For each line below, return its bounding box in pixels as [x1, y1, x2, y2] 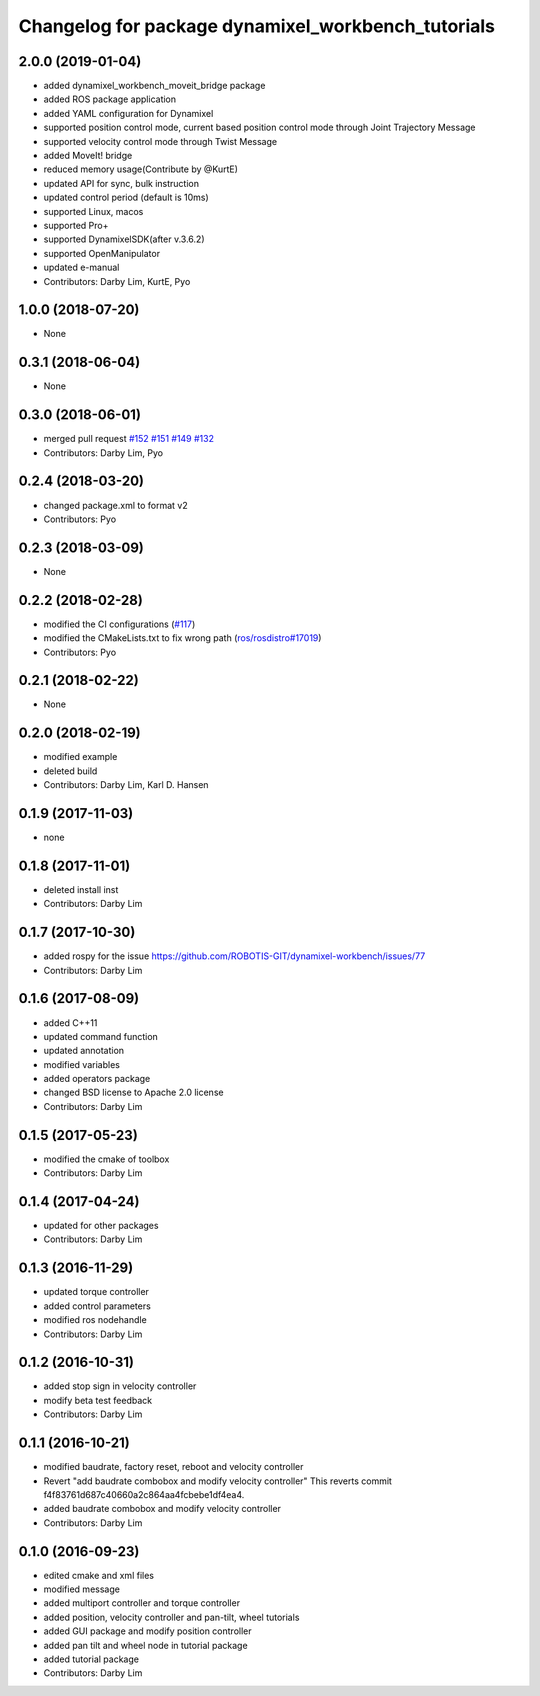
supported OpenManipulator [43, 247, 160, 259]
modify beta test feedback [43, 1394, 153, 1406]
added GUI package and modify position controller [43, 1625, 252, 1637]
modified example [43, 751, 118, 763]
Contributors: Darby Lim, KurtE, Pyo [43, 275, 191, 287]
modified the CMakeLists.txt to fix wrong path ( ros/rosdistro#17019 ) [43, 632, 322, 644]
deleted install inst [43, 883, 119, 895]
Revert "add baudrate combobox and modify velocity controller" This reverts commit [43, 1475, 392, 1487]
